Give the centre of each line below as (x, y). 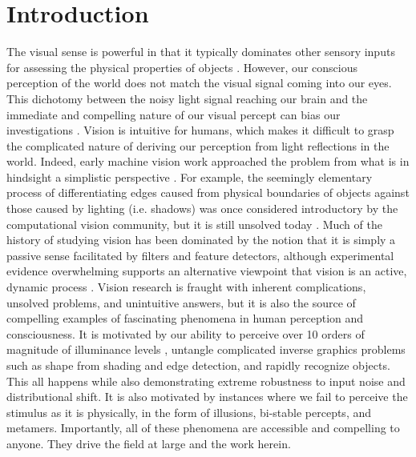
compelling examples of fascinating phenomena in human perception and (185, 318)
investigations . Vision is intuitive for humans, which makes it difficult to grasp (200, 130)
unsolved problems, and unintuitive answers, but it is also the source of (181, 302)
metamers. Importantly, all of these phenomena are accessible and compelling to (203, 428)
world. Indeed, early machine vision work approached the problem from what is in (208, 161)
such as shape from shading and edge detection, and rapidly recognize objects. (198, 365)
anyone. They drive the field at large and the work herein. (149, 443)
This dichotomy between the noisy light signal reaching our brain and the (187, 98)
